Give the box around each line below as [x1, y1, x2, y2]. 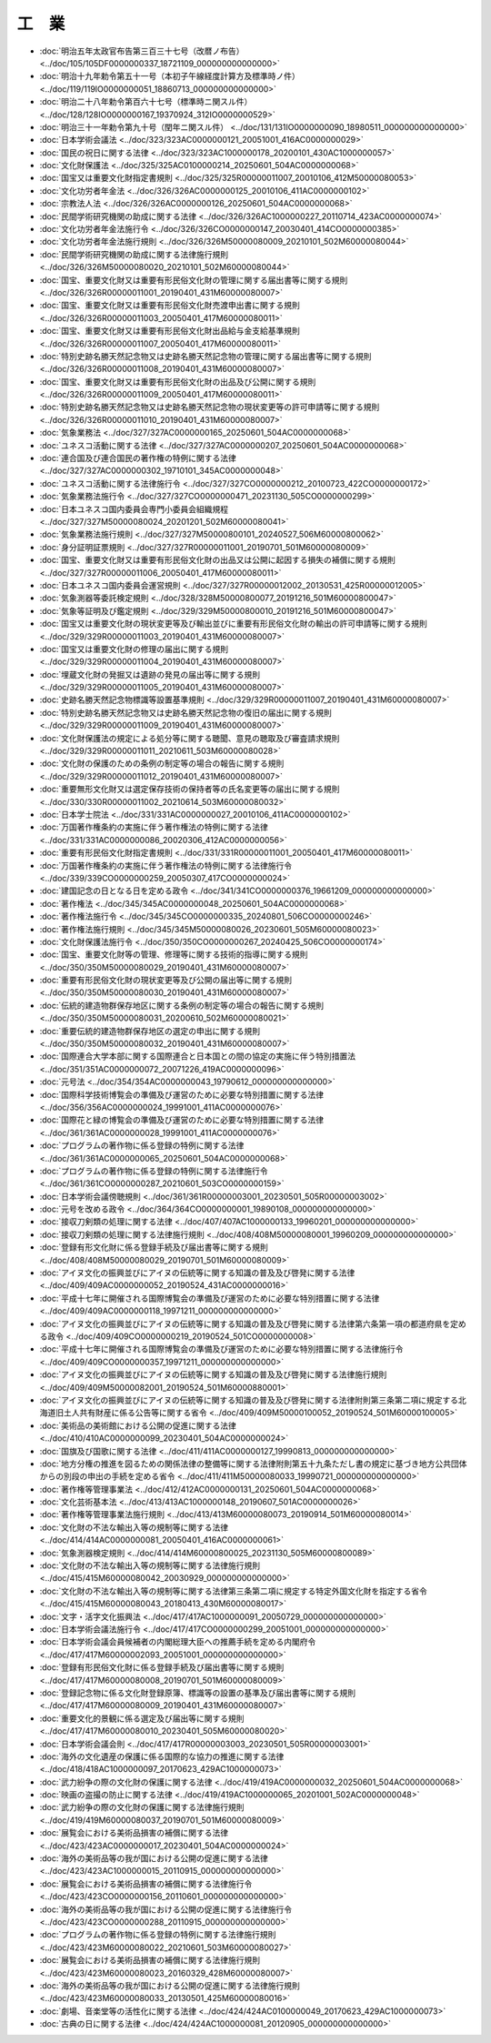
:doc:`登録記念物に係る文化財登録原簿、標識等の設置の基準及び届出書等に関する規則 [39, 1687, 356, 1698]
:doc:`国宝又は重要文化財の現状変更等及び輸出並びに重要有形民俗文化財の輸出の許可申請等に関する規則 [39, 619, 427, 629]
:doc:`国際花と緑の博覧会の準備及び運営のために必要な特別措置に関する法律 [39, 1114, 325, 1125]
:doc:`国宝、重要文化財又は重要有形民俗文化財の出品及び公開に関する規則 [39, 376, 316, 387]
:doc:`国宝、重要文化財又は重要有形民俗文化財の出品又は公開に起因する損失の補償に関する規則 [39, 555, 396, 566]
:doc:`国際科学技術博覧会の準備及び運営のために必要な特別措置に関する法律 [39, 1089, 325, 1100]
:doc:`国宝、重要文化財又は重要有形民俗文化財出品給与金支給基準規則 [39, 326, 300, 337]
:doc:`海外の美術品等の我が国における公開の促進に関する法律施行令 [39, 1904, 293, 1915]
